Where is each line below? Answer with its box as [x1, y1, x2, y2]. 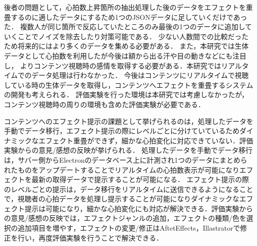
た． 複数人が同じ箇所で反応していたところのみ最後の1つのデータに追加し [4, 21, 245, 32]
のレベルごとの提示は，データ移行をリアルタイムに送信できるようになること [4, 184, 254, 194]
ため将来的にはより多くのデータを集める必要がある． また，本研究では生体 [4, 41, 249, 51]
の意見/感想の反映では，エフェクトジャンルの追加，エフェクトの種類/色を [4, 213, 247, 223]
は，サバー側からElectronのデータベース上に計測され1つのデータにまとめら [4, 154, 248, 165]
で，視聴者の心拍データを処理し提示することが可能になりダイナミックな [4, 193, 240, 204]
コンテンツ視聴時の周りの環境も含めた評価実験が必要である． [4, 99, 205, 109]
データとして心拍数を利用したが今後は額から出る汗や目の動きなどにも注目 [4, 50, 247, 61]
